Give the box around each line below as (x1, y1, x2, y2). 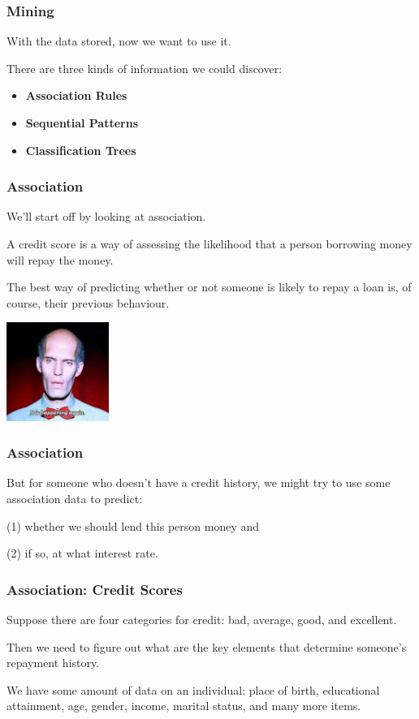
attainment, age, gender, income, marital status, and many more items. (6, 697, 361, 714)
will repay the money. (6, 251, 114, 268)
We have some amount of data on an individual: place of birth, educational (6, 681, 380, 698)
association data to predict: (6, 490, 143, 507)
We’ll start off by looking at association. (6, 208, 206, 225)
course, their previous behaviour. (6, 294, 170, 311)
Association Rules (25, 87, 127, 104)
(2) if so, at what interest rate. (6, 545, 158, 562)
